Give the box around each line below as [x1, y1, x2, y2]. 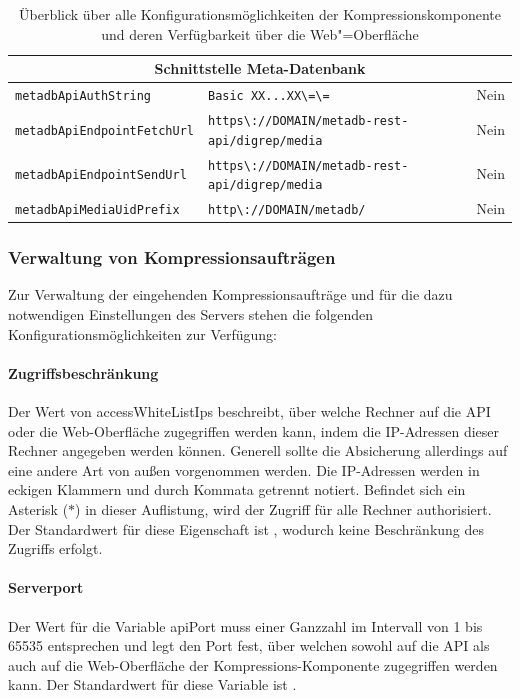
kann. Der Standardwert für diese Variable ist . [8, 674, 297, 695]
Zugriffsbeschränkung [8, 362, 159, 383]
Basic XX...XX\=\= [207, 89, 330, 104]
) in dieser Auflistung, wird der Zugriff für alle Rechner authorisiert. [75, 498, 492, 519]
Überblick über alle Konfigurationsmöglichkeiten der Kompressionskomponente [19, 4, 501, 24]
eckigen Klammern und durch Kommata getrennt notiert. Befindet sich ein [8, 479, 466, 500]
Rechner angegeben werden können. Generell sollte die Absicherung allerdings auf [8, 440, 508, 461]
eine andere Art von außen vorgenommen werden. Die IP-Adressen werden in [8, 459, 480, 480]
